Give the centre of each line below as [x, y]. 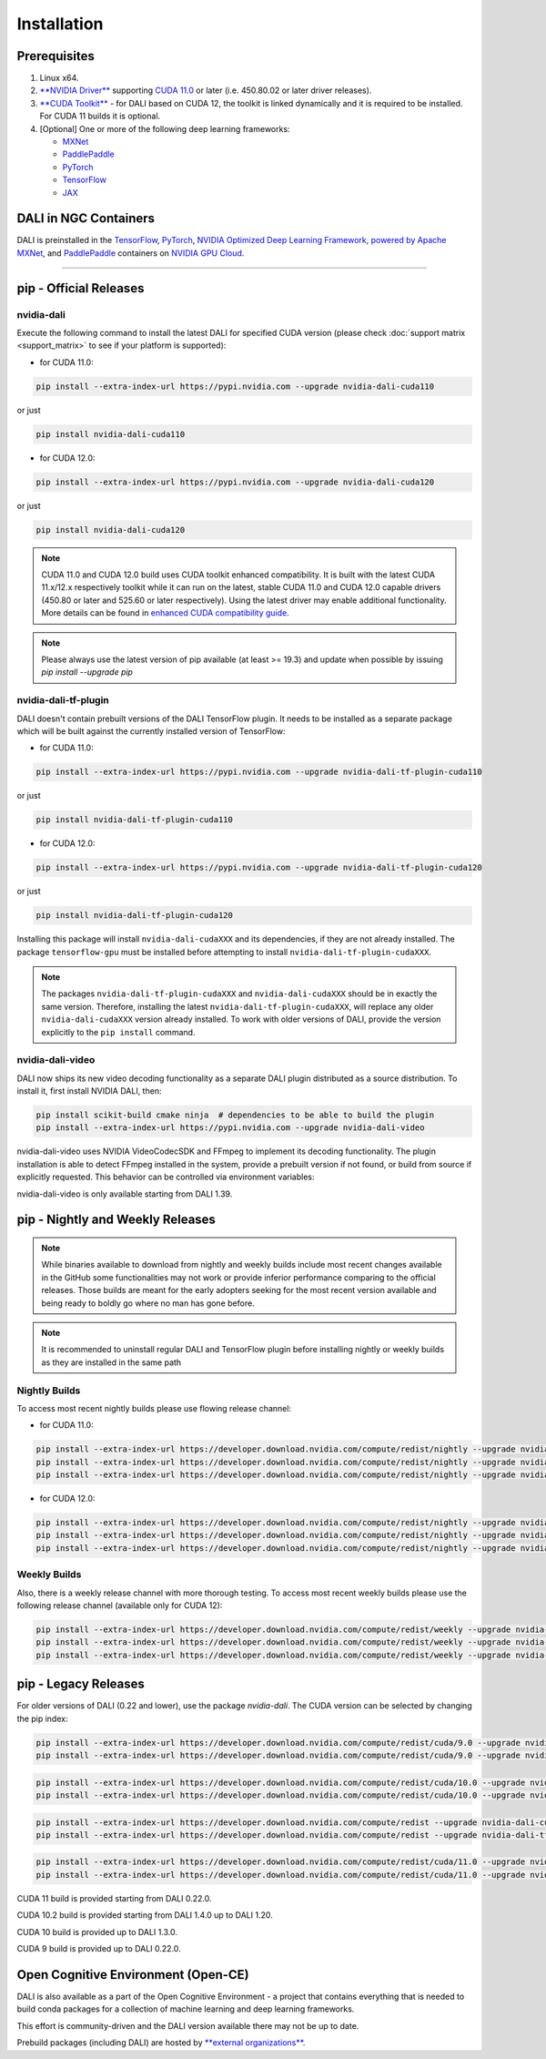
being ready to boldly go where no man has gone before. [148, 1303]
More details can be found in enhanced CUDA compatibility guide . [166, 613]
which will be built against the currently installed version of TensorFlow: [151, 731]
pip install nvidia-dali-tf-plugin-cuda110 [135, 820]
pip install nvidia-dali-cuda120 [111, 530]
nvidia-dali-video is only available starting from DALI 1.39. [125, 1194]
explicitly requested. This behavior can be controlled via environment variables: [166, 1177]
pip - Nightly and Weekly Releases [116, 1220]
